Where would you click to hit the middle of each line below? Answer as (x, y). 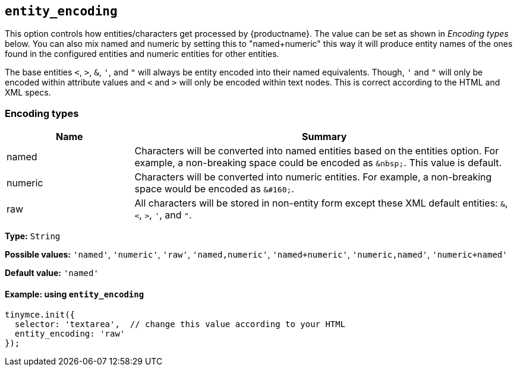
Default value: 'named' (52, 273)
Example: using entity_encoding (75, 294)
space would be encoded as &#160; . (214, 189)
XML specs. (28, 93)
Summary (324, 137)
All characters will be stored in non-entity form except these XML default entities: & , (321, 203)
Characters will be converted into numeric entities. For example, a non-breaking (313, 177)
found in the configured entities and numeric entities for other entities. (142, 54)
